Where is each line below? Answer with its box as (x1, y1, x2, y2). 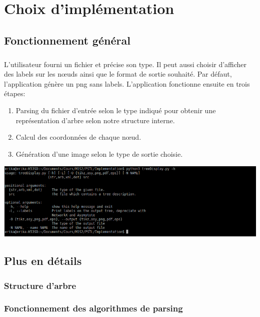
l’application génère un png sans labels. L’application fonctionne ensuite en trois (4, 78, 250, 89)
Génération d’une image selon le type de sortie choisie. (15, 148, 183, 159)
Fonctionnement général (4, 32, 130, 48)
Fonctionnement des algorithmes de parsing (4, 302, 183, 314)
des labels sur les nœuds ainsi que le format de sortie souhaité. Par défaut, (4, 69, 232, 79)
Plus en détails (4, 253, 82, 268)
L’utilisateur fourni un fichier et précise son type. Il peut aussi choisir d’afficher (4, 59, 247, 69)
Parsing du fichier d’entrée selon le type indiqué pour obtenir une (15, 105, 216, 115)
